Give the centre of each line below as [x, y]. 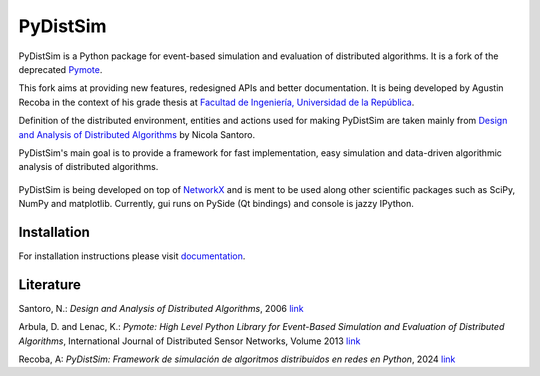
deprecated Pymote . [60, 69]
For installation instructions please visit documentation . [132, 256]
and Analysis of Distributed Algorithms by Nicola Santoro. [136, 134]
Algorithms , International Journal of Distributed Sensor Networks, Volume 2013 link [189, 341]
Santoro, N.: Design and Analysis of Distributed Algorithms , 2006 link [161, 308]
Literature [50, 284]
